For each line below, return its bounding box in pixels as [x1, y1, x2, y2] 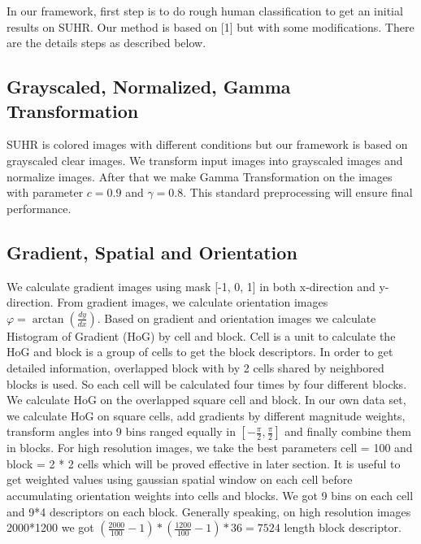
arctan [32, 313, 64, 325]
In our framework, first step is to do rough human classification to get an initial [7, 2, 403, 19]
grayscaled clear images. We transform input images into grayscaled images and [7, 151, 403, 168]
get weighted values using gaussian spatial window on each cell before [7, 471, 353, 488]
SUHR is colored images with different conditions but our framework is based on [7, 136, 408, 153]
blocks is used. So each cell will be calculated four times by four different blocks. [7, 375, 407, 392]
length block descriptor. [284, 519, 401, 536]
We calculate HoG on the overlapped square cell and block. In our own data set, [7, 391, 406, 408]
